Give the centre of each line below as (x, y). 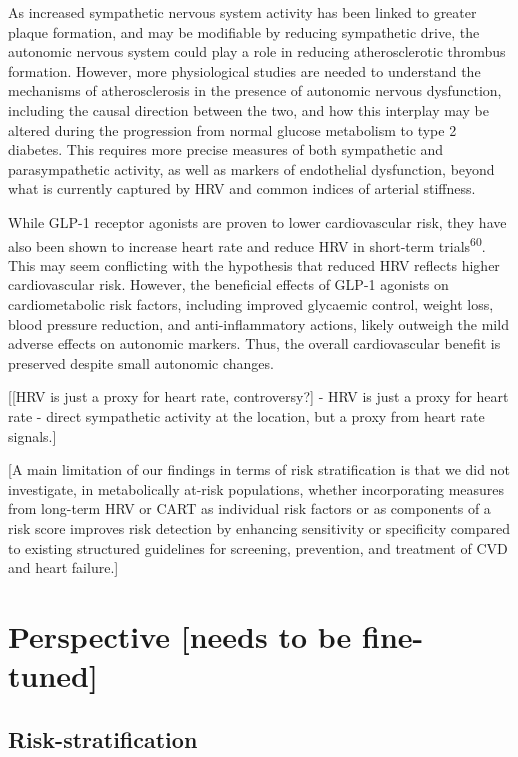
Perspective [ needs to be (180, 635)
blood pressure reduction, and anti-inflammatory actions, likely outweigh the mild (258, 323)
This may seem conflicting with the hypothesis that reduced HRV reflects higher (254, 264)
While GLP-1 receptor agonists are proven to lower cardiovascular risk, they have (257, 221)
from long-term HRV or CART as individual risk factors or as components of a (249, 508)
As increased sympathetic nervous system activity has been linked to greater (242, 12)
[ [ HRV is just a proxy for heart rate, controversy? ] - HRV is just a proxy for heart (258, 396)
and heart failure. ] (63, 567)
